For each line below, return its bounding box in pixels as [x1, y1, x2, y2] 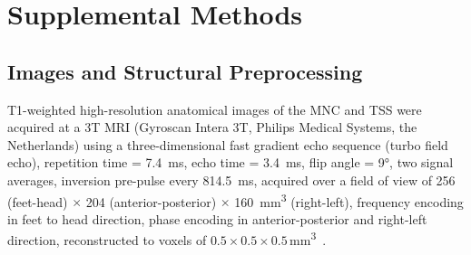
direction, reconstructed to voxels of [7, 231, 207, 250]
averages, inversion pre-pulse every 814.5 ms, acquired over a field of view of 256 [7, 170, 456, 189]
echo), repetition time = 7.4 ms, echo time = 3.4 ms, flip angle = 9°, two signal [7, 153, 454, 172]
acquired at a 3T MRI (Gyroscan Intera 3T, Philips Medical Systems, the [7, 118, 417, 137]
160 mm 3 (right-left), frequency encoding [234, 189, 464, 211]
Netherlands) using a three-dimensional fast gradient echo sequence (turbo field [7, 135, 448, 154]
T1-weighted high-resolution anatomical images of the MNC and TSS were [7, 99, 422, 118]
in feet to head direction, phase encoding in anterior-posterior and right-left [7, 209, 427, 228]
